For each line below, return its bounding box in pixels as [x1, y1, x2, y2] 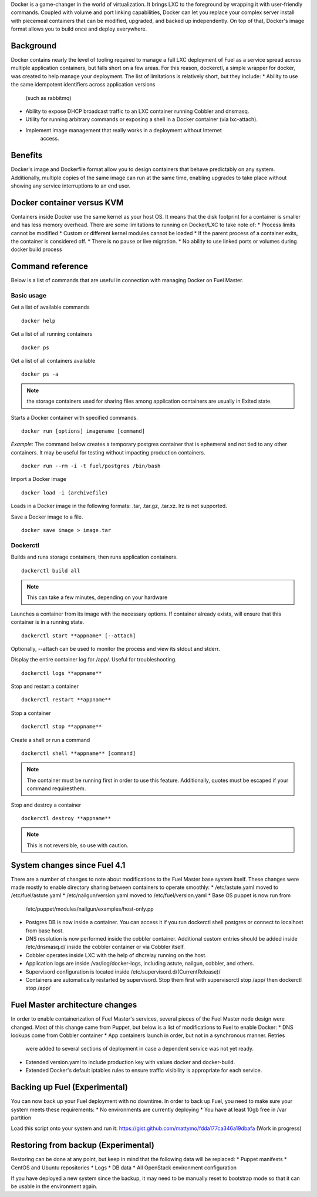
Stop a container [11, 709, 51, 717]
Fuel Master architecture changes [11, 1000, 137, 1010]
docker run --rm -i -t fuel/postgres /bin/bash [21, 463, 161, 470]
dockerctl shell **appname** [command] [21, 750, 136, 757]
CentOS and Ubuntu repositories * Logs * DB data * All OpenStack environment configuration [11, 1164, 237, 1171]
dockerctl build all [21, 567, 80, 574]
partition [11, 1114, 32, 1121]
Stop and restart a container [11, 683, 79, 690]
